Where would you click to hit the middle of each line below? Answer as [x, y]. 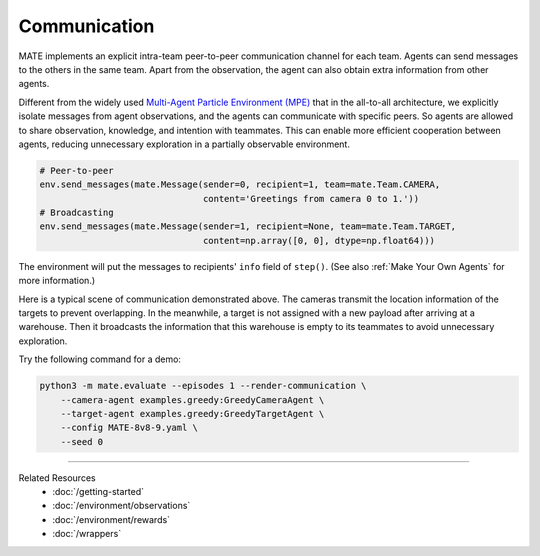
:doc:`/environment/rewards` [111, 519]
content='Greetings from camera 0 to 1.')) [311, 198]
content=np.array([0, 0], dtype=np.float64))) [318, 240]
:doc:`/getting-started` [98, 492]
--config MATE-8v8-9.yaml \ [129, 428]
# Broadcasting [76, 213]
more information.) [57, 281]
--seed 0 [82, 441]
